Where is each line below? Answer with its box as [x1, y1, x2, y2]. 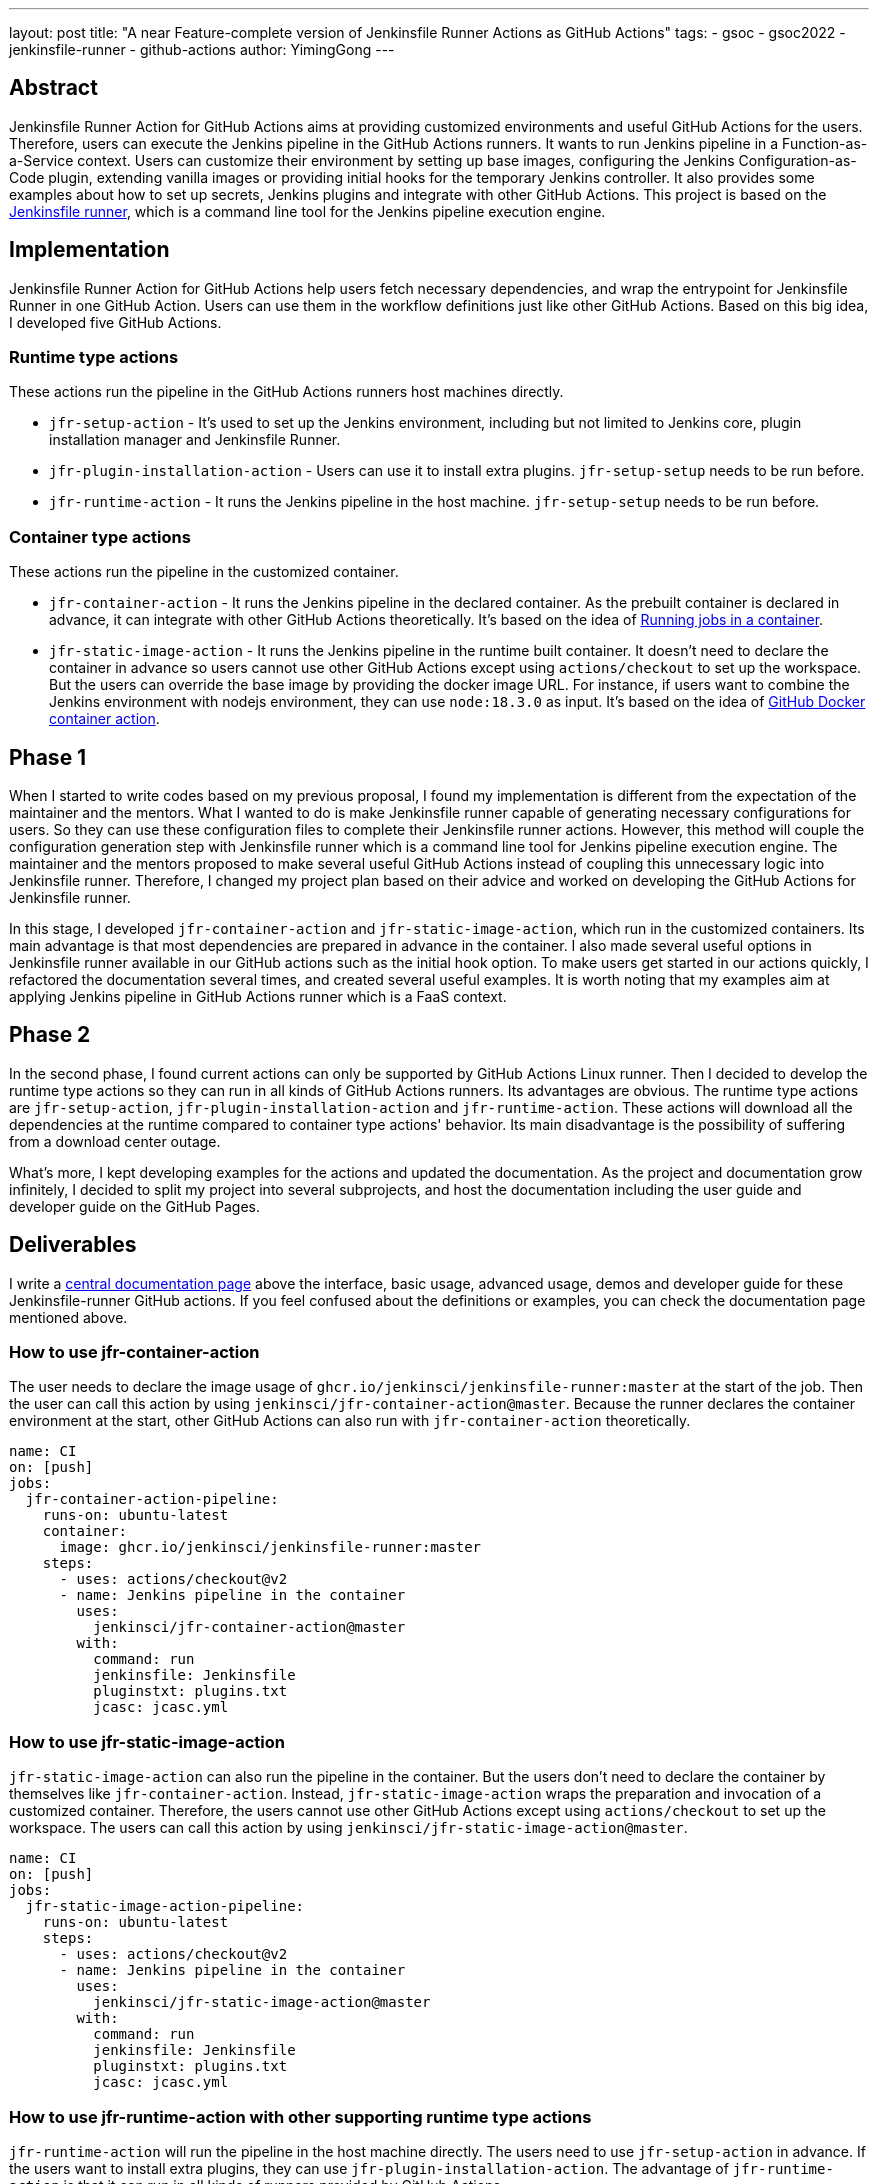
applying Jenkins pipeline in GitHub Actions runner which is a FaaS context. [9, 988, 507, 1006]
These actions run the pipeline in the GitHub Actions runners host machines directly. [9, 383, 564, 401]
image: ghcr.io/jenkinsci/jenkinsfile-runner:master [59, 1539, 482, 1556]
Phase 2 [9, 1022, 91, 1048]
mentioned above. [9, 1308, 128, 1326]
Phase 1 [9, 744, 87, 770]
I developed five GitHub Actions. [9, 313, 222, 331]
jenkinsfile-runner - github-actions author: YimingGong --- [9, 41, 395, 58]
